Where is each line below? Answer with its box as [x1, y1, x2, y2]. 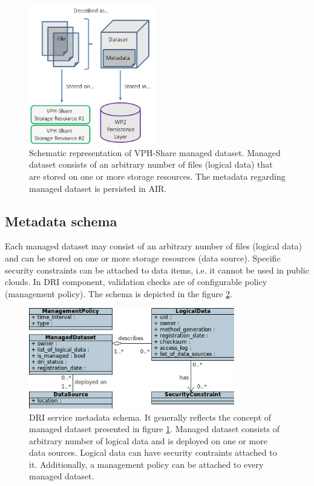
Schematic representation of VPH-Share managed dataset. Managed [29, 146, 281, 159]
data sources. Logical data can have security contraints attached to [29, 446, 277, 459]
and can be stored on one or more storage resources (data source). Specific [5, 251, 281, 264]
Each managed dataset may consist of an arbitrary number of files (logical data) [5, 240, 303, 252]
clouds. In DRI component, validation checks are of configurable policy [5, 275, 267, 288]
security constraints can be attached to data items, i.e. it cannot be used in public [5, 263, 309, 276]
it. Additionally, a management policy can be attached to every [29, 458, 264, 470]
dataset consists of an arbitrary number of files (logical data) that [29, 158, 273, 171]
